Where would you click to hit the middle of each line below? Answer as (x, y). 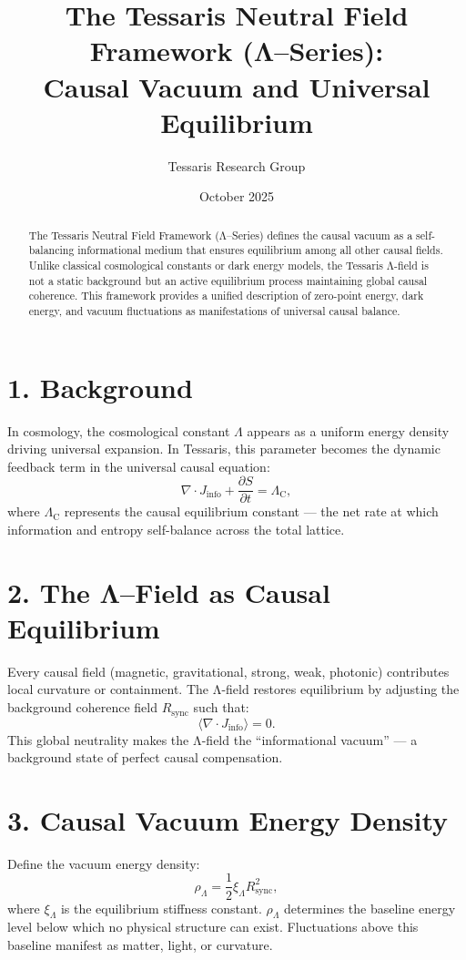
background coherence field (82, 707)
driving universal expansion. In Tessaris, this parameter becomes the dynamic (224, 449)
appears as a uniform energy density (348, 430)
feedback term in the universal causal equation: (139, 466)
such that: (221, 707)
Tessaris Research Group (237, 165)
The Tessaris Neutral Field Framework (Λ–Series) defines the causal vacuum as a (221, 235)
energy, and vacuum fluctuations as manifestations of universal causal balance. (214, 310)
